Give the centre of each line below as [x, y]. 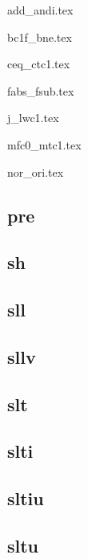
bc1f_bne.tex [40, 37]
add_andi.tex [40, 10]
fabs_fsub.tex [41, 90]
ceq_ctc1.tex [39, 64]
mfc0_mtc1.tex [44, 144]
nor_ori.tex [36, 171]
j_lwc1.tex [33, 118]
